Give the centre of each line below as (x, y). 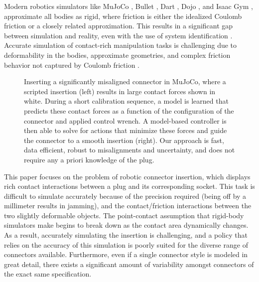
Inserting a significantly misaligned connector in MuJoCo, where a (125, 81)
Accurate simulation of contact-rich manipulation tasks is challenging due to (121, 45)
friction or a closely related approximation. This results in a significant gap (119, 26)
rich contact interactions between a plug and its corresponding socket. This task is (129, 186)
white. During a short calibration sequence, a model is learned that (126, 101)
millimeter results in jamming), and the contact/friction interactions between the (128, 206)
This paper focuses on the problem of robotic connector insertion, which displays (127, 176)
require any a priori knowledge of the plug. (89, 159)
